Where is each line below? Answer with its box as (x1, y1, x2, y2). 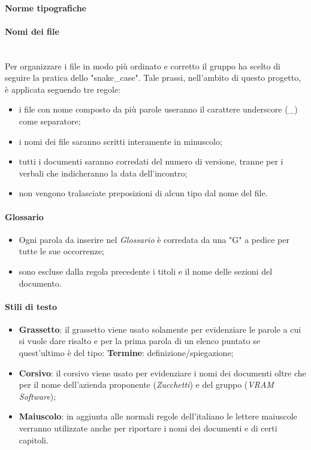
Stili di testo (5, 300, 58, 312)
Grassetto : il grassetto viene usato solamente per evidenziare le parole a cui (19, 323, 301, 335)
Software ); (19, 390, 56, 402)
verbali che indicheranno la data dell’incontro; (19, 166, 188, 179)
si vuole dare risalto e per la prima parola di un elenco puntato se (19, 335, 260, 347)
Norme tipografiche (5, 1, 87, 14)
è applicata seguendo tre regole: (5, 83, 121, 95)
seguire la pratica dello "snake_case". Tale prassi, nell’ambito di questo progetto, (5, 71, 301, 84)
